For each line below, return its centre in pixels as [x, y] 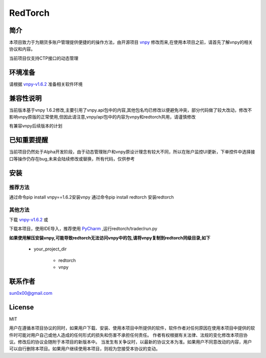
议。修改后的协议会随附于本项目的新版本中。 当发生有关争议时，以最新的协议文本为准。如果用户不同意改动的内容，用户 [131, 342]
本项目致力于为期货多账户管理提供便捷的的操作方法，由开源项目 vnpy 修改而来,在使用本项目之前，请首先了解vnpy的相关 [131, 42]
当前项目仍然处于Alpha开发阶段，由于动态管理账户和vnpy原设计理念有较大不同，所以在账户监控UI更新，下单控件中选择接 [132, 152]
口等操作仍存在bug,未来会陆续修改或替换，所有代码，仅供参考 [72, 159]
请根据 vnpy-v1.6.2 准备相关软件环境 [46, 84]
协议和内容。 [22, 49]
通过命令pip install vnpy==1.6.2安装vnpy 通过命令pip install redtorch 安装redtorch [92, 197]
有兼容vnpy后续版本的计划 [36, 126]
